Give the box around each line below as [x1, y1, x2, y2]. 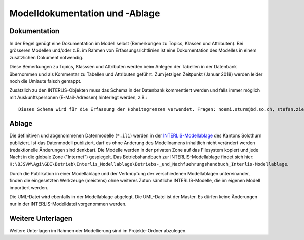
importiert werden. [9, 184, 48, 190]
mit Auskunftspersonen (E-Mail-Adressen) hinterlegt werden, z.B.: [9, 94, 147, 100]
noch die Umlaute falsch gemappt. [9, 78, 82, 84]
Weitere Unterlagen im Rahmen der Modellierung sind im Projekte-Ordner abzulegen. [9, 227, 187, 233]
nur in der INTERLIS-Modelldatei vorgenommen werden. [9, 201, 127, 207]
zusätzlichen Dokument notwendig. [9, 54, 84, 60]
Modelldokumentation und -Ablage [9, 8, 160, 19]
